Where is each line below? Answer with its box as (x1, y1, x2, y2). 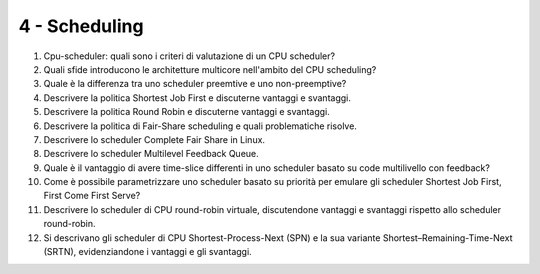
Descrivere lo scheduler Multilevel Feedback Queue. (43, 148, 259, 160)
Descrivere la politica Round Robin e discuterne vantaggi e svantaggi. (43, 106, 330, 118)
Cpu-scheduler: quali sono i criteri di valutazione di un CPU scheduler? (43, 50, 335, 62)
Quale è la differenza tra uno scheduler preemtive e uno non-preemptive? (43, 78, 347, 90)
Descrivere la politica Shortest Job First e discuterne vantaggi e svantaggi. (43, 91, 352, 104)
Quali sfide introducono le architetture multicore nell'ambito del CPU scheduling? (43, 63, 377, 75)
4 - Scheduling (18, 15, 144, 37)
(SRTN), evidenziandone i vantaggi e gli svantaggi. (43, 246, 252, 258)
